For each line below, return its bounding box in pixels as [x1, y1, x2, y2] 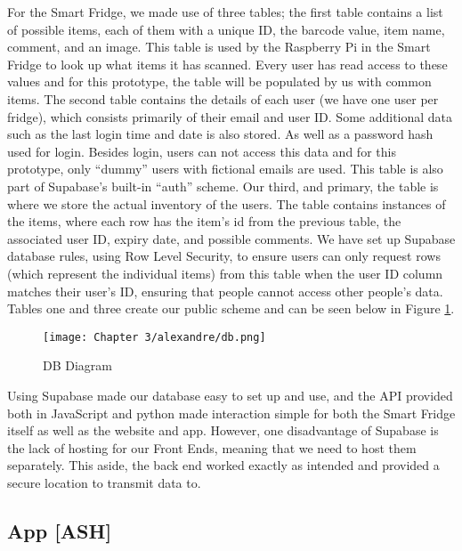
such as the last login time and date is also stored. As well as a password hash [7, 125, 434, 143]
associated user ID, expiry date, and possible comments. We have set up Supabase [7, 229, 456, 247]
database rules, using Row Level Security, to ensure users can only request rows [7, 247, 441, 265]
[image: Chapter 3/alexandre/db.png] [43, 330, 266, 344]
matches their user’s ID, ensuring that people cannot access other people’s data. [7, 281, 443, 300]
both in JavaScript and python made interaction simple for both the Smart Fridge [7, 403, 456, 422]
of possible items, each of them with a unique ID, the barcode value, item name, [7, 20, 445, 38]
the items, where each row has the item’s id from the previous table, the [7, 212, 401, 231]
